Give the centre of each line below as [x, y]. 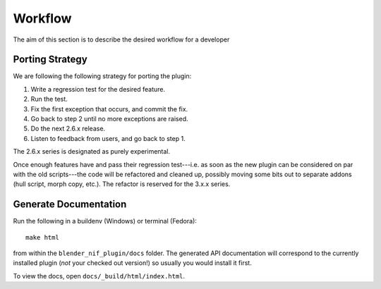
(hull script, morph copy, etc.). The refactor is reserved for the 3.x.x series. [122, 184]
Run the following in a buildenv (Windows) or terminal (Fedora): [105, 221]
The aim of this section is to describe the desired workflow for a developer [121, 39]
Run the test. [49, 99]
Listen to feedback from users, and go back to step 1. [108, 138]
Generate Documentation [70, 204]
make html [42, 237]
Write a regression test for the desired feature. [98, 89]
